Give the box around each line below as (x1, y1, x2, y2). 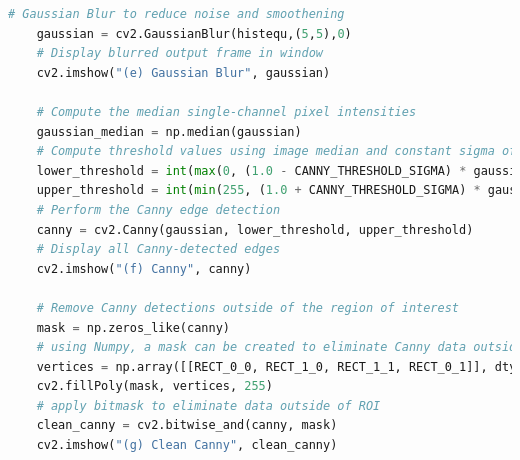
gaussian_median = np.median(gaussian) (36, 124, 302, 139)
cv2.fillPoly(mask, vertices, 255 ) (36, 379, 273, 394)
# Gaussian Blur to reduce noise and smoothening (8, 7, 345, 21)
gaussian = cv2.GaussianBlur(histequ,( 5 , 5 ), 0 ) (36, 26, 352, 41)
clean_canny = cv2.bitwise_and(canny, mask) (36, 418, 338, 433)
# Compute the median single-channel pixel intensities (36, 104, 417, 119)
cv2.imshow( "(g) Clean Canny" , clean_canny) (36, 438, 338, 453)
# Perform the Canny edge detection (36, 202, 281, 217)
